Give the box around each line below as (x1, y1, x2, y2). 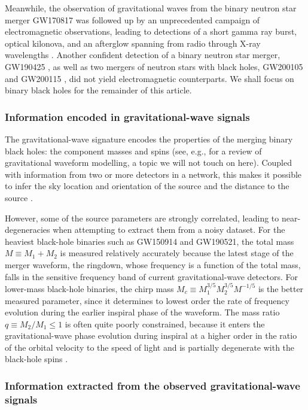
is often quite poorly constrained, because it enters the (65, 317, 265, 330)
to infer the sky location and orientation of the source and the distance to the (5, 180, 289, 192)
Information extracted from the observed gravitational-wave (5, 378, 300, 393)
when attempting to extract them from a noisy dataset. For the (53, 223, 285, 236)
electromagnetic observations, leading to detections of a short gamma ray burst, (5, 25, 297, 38)
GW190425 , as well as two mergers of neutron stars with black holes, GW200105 (5, 60, 303, 72)
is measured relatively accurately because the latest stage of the (60, 247, 294, 259)
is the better (258, 282, 304, 294)
